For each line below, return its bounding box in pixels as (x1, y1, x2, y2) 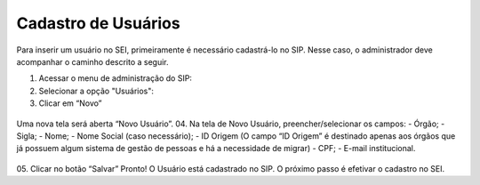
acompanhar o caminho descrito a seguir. (16, 56, 169, 67)
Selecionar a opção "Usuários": (38, 85, 155, 96)
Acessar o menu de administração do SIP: (38, 73, 193, 84)
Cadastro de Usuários (16, 13, 181, 33)
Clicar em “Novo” (38, 98, 102, 109)
